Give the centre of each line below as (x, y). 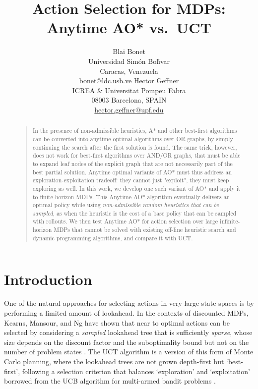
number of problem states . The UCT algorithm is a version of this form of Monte (129, 352)
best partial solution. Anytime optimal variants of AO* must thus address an (132, 172)
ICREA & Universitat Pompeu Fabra (129, 90)
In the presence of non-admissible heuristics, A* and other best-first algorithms (135, 131)
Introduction (48, 279)
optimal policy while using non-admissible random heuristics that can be (126, 205)
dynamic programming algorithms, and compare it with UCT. (113, 238)
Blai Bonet (129, 51)
